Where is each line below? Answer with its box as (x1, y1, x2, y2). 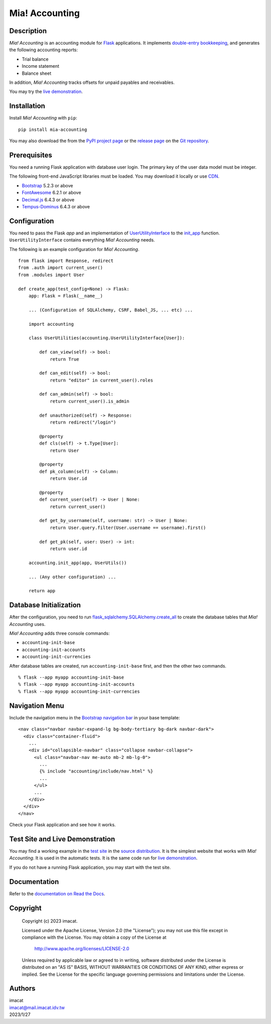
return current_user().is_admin (50, 398, 130, 404)
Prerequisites (9, 151, 52, 159)
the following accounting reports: (9, 47, 78, 53)
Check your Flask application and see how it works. (9, 822, 116, 828)
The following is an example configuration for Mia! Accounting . (9, 246, 140, 252)
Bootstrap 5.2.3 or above (22, 182, 73, 188)
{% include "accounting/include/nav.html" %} (39, 769, 153, 774)
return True (50, 356, 79, 362)
